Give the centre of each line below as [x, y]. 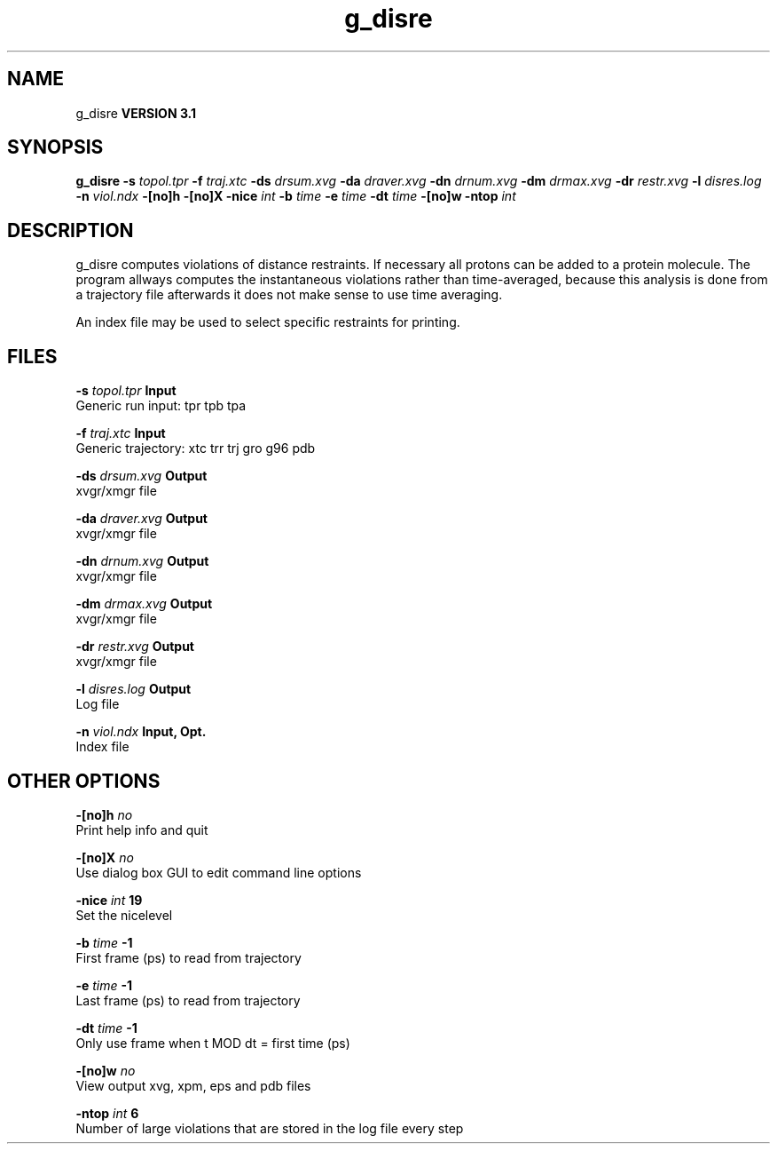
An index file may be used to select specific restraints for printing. [268, 322]
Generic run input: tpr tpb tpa [161, 406]
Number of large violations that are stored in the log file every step [270, 1128]
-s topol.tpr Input [126, 391]
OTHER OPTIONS [84, 781]
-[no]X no [105, 857]
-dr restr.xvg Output [135, 647]
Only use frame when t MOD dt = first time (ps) [213, 1043]
